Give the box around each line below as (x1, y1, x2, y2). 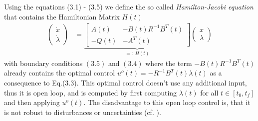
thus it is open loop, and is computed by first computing (4, 87, 177, 97)
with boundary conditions (4, 57, 83, 68)
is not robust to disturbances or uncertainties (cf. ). (4, 106, 161, 117)
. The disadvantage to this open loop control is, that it (83, 97, 251, 107)
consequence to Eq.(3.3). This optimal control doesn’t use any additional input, (4, 77, 247, 87)
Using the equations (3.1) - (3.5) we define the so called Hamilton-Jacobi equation (4, 1, 254, 11)
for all (200, 87, 219, 97)
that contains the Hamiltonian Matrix (4, 11, 120, 21)
